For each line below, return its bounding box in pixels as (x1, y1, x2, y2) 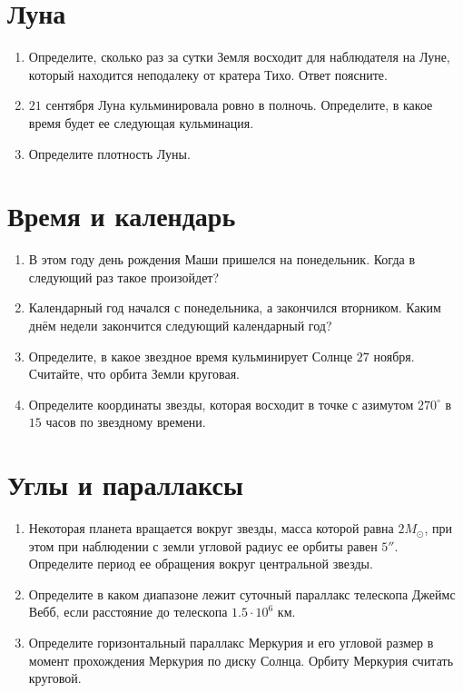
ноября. (373, 346, 415, 365)
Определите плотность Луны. (28, 144, 191, 163)
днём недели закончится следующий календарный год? (28, 316, 332, 334)
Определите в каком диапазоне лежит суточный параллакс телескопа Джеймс (28, 584, 456, 603)
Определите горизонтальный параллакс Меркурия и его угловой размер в (28, 633, 434, 652)
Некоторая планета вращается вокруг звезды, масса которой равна (28, 519, 394, 538)
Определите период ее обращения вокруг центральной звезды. (28, 554, 373, 573)
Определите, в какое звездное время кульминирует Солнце (28, 346, 353, 365)
